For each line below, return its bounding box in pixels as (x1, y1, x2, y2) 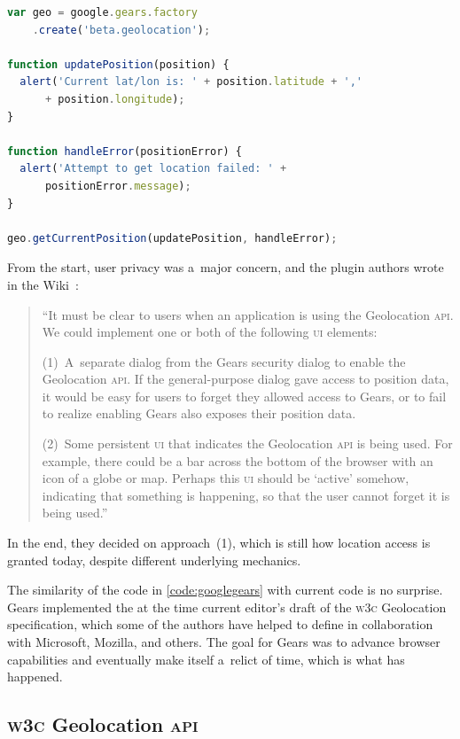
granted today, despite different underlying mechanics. (7, 550, 301, 569)
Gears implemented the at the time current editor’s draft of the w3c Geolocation (7, 597, 447, 616)
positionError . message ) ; (44, 179, 191, 192)
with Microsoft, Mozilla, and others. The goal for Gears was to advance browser (7, 633, 441, 650)
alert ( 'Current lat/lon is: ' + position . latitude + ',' (19, 75, 363, 89)
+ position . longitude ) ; (44, 92, 185, 105)
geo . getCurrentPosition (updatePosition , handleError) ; (7, 231, 338, 245)
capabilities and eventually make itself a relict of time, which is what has (7, 650, 405, 668)
